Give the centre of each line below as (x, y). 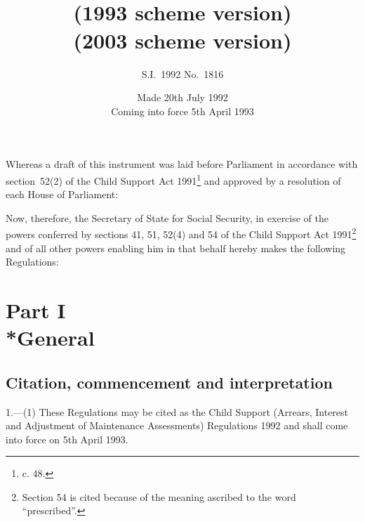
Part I (36, 309)
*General (50, 338)
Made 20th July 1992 (182, 97)
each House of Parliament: (62, 194)
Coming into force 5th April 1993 (182, 111)
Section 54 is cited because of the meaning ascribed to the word (159, 496)
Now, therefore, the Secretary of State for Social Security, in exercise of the (167, 217)
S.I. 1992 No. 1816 (182, 73)
